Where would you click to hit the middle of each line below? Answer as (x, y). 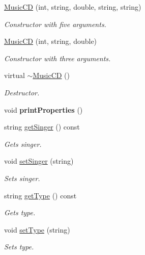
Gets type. (20, 212)
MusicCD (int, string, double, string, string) (73, 7)
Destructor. (22, 92)
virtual (14, 75)
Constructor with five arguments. (55, 24)
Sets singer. (22, 178)
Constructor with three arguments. (57, 58)
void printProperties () (43, 109)
